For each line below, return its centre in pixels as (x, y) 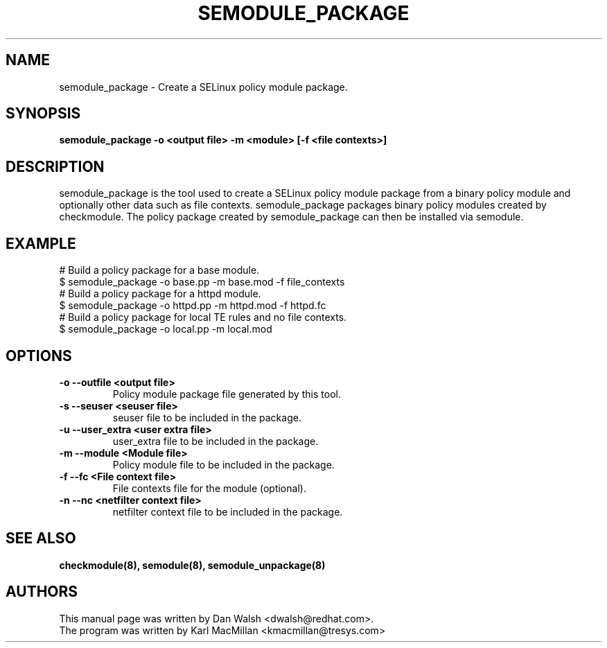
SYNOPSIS (43, 114)
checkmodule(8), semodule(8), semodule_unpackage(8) (192, 565)
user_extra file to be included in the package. (215, 441)
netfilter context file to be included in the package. (228, 511)
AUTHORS (42, 592)
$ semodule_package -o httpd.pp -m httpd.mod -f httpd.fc (193, 306)
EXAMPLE (41, 243)
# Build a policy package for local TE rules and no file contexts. (203, 317)
